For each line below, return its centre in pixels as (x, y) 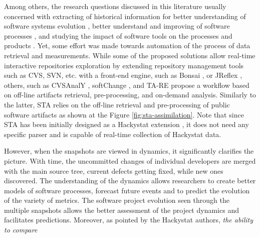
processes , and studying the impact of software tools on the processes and (118, 35)
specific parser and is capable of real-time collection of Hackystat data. (113, 134)
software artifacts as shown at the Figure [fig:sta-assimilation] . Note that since (124, 114)
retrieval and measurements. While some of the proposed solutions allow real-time (130, 55)
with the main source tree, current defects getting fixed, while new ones (114, 170)
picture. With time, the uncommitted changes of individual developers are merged (130, 160)
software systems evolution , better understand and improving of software (117, 26)
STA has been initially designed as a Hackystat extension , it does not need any (126, 124)
